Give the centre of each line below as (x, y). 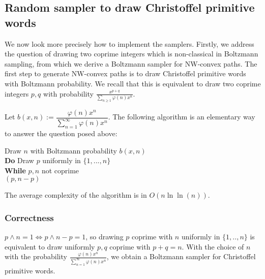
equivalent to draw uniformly (50, 246)
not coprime (60, 170)
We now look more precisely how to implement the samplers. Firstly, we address (129, 43)
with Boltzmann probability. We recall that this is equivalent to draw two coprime (133, 83)
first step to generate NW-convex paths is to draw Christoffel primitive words (125, 73)
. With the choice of (213, 246)
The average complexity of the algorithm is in (76, 195)
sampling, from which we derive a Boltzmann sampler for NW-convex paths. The (131, 63)
